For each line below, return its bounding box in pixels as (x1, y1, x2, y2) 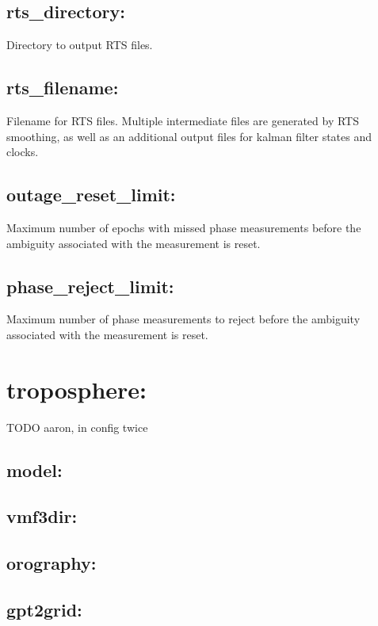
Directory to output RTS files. (6, 36, 153, 53)
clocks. (6, 143, 39, 160)
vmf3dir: (6, 504, 78, 529)
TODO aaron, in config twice (6, 418, 148, 435)
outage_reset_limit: (6, 182, 176, 207)
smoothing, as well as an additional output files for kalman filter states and (6, 128, 372, 144)
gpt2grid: (6, 597, 82, 622)
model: (6, 457, 63, 482)
